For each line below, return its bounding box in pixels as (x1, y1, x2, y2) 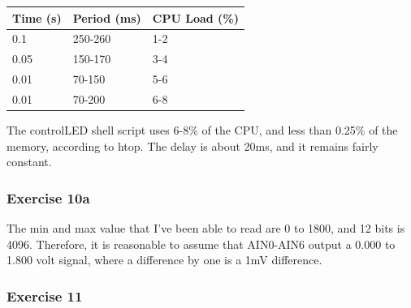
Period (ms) (72, 9, 141, 26)
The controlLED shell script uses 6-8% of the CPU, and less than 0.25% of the (6, 121, 398, 138)
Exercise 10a (6, 187, 90, 207)
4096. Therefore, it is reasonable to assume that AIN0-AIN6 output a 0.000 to (6, 235, 396, 252)
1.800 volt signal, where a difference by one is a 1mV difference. (6, 251, 322, 268)
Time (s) (12, 9, 62, 26)
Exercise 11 (6, 285, 83, 306)
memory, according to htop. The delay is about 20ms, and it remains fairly (6, 137, 379, 154)
